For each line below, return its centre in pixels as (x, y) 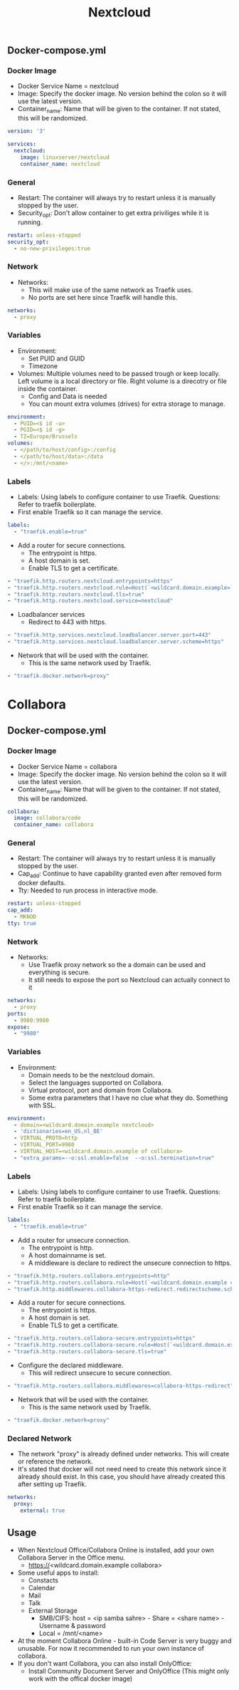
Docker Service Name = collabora (67, 766)
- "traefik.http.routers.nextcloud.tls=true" (76, 594)
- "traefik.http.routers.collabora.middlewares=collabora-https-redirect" (121, 1386)
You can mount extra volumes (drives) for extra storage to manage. (127, 404)
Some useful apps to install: (58, 1572)
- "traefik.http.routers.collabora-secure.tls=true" (87, 1352)
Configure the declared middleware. (70, 1365)
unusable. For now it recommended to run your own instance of (111, 1648)
